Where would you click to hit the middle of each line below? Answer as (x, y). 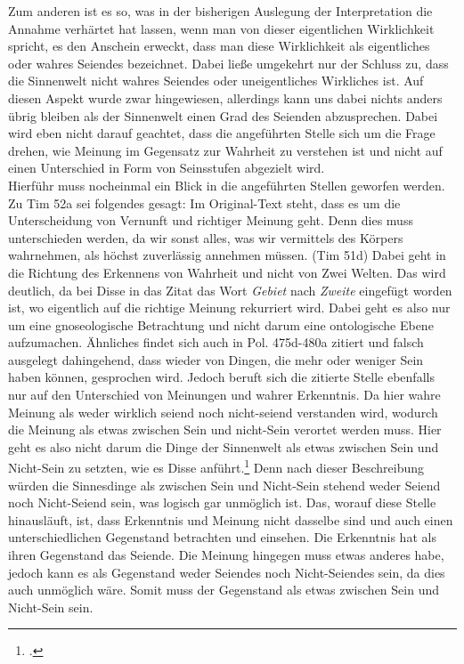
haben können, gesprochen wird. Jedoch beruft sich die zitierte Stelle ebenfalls (221, 377)
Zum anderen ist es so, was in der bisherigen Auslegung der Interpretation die (220, 11)
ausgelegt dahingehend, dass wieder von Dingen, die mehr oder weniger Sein (216, 359)
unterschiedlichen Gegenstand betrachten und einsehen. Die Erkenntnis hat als (222, 537)
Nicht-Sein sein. (51, 607)
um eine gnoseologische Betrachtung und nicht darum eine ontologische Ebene (221, 324)
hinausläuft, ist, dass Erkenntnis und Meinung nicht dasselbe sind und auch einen (231, 519)
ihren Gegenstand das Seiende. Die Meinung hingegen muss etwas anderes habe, (226, 555)
